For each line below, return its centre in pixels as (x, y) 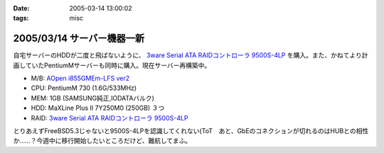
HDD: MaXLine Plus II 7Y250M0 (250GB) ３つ (98, 108)
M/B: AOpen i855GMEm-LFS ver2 (80, 79)
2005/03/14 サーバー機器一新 (79, 39)
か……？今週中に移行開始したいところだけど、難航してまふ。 (102, 141)
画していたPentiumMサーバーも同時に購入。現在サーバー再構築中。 (112, 65)
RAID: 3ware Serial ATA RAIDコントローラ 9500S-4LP (110, 118)
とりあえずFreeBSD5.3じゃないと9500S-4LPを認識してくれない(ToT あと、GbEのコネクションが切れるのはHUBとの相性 (191, 131)
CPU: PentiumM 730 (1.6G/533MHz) (84, 88)
